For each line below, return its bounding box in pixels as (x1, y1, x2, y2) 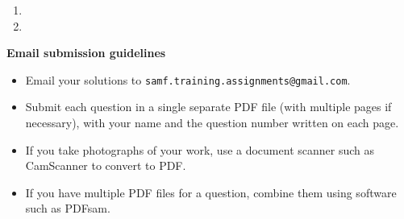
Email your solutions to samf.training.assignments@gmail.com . (25, 71, 351, 88)
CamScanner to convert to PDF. (25, 157, 186, 174)
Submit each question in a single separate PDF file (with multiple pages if (25, 98, 392, 115)
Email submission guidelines (6, 44, 166, 61)
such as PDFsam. (25, 200, 110, 217)
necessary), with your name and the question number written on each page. (25, 114, 399, 131)
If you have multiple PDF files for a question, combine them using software (25, 184, 397, 200)
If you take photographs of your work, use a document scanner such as (25, 141, 374, 158)
